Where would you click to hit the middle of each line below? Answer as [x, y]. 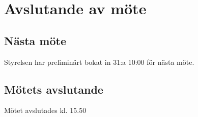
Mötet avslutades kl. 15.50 [45, 110]
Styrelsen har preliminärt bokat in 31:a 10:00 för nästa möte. [99, 62]
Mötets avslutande [54, 89]
